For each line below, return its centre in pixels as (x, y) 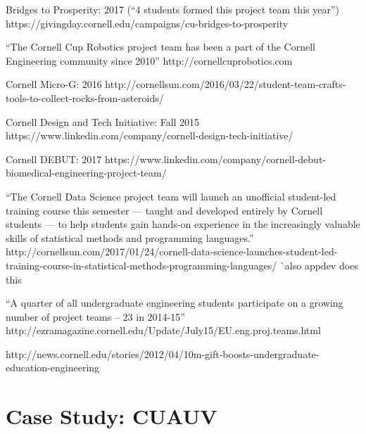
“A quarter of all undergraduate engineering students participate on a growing (175, 303)
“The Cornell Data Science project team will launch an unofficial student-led (171, 196)
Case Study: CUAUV (112, 416)
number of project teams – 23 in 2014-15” (95, 316)
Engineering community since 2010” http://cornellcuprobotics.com (149, 60)
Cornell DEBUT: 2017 (54, 159)
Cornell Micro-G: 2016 (54, 84)
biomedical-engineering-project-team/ (86, 173)
